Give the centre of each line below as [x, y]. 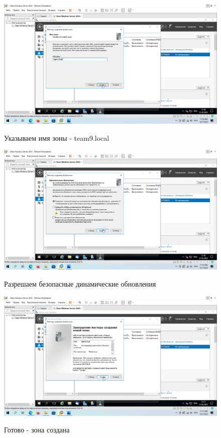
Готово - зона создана [37, 430]
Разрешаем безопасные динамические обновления [80, 283]
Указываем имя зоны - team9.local [57, 138]
